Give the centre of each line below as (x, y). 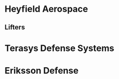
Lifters (15, 27)
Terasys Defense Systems (59, 48)
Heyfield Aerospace (46, 9)
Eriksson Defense (41, 70)
